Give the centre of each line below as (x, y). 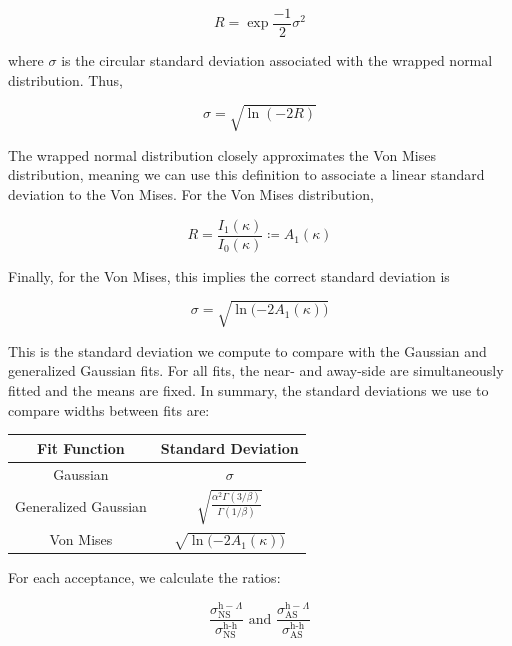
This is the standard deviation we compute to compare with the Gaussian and (247, 350)
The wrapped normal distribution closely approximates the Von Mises (222, 154)
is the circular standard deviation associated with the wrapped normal (277, 60)
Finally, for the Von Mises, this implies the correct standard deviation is (229, 275)
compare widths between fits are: (109, 409)
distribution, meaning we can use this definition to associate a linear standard (246, 174)
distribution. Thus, (65, 79)
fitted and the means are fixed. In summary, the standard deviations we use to (248, 389)
